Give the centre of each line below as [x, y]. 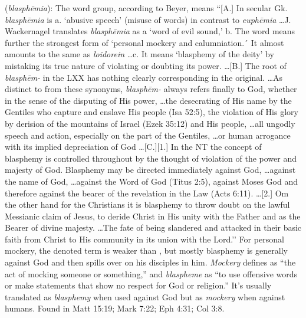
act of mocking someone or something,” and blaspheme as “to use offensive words [151, 273]
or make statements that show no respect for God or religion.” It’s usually [138, 285]
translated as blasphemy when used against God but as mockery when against [145, 296]
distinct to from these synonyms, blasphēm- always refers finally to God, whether [151, 89]
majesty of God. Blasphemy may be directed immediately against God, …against [150, 170]
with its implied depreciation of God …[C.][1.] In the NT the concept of [133, 147]
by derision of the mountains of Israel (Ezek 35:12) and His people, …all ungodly [150, 123]
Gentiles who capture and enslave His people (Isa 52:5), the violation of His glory [152, 112]
